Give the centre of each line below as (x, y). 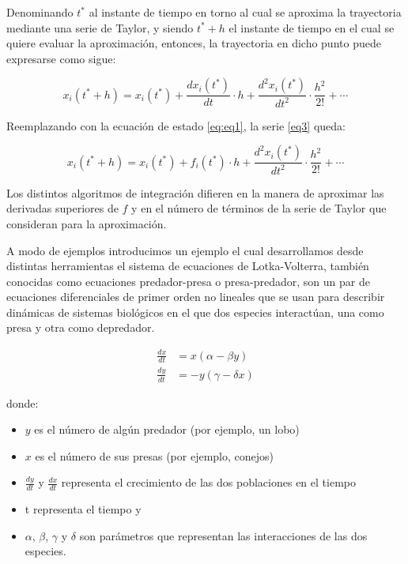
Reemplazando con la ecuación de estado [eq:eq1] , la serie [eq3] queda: (176, 125)
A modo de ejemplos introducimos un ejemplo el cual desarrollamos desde (185, 250)
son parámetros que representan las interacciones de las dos (223, 535)
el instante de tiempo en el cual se (312, 27)
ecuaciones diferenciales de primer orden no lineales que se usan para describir (196, 297)
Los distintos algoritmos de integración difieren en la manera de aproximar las (195, 192)
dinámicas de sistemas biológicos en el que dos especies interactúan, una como (195, 312)
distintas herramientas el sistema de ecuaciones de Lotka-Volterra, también (188, 266)
